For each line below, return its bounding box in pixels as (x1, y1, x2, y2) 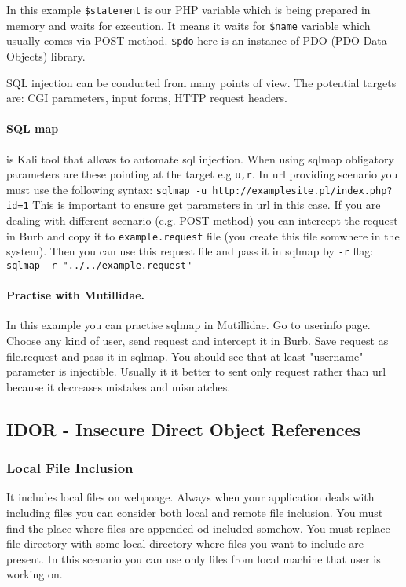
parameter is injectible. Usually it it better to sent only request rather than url (6, 363, 386, 380)
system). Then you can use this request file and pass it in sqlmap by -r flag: (6, 243, 374, 259)
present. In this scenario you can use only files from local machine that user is (6, 550, 381, 567)
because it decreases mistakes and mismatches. (6, 378, 231, 394)
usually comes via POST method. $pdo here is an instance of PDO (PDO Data (6, 32, 387, 49)
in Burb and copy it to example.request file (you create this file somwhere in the (6, 227, 400, 244)
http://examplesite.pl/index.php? (212, 185, 393, 196)
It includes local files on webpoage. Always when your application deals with (6, 489, 375, 505)
